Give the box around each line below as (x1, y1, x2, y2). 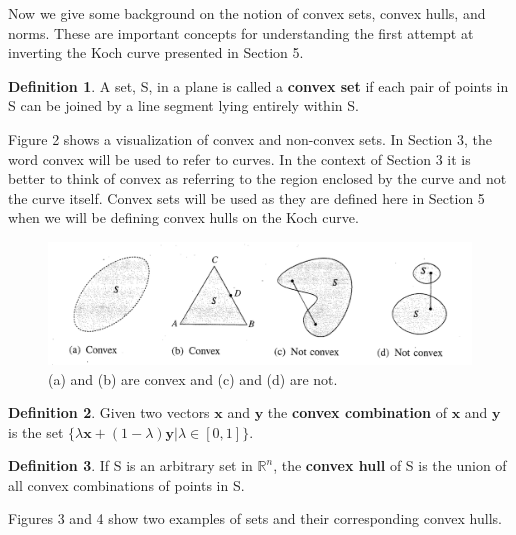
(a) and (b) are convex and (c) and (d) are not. (48, 368, 338, 389)
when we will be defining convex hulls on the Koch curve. (8, 207, 359, 228)
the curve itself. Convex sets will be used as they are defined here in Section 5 (8, 187, 485, 208)
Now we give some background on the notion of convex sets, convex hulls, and (8, 3, 486, 23)
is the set (8, 421, 64, 442)
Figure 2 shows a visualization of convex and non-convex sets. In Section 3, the (8, 128, 492, 149)
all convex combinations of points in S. (8, 474, 245, 495)
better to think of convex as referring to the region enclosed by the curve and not (8, 168, 507, 189)
